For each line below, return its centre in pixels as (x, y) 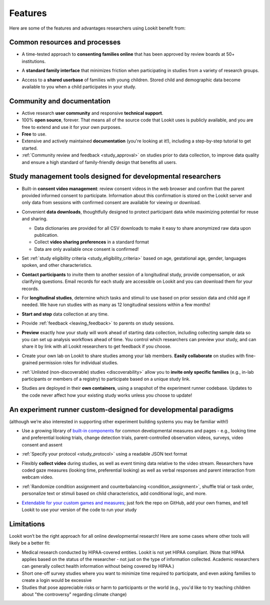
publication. (46, 235)
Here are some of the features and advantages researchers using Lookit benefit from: (97, 28)
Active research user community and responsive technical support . (92, 113)
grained (30, 363)
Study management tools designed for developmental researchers (115, 176)
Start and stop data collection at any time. (65, 314)
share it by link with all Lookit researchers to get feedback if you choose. (96, 347)
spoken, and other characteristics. (57, 265)
